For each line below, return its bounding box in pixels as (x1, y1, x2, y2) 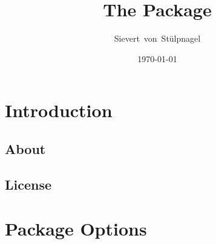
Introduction (5, 98, 113, 123)
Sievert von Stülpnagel (114, 32, 201, 45)
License (5, 175, 52, 193)
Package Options (5, 216, 147, 241)
